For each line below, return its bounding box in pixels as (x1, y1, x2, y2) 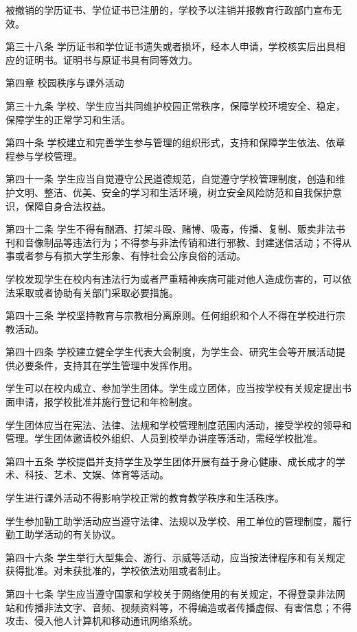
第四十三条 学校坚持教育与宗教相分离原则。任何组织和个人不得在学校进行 (5, 308, 336, 323)
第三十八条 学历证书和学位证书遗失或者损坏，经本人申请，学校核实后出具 (5, 39, 336, 54)
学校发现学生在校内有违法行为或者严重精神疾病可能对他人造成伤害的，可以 (5, 271, 342, 285)
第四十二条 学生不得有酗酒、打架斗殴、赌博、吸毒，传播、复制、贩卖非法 (5, 222, 336, 236)
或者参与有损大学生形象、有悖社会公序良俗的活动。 (14, 248, 246, 263)
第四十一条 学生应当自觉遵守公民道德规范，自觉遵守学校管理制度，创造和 (5, 172, 336, 186)
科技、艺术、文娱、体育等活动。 (24, 467, 169, 482)
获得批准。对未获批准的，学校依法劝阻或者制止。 (5, 563, 227, 578)
